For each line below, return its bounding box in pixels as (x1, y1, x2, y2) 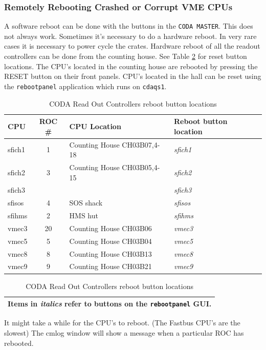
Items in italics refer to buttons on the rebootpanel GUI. (8, 298, 212, 309)
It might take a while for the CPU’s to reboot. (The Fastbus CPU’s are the (4, 317, 240, 328)
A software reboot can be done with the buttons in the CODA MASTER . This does (4, 20, 253, 31)
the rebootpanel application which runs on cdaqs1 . (4, 80, 167, 91)
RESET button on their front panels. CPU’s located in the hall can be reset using (4, 71, 261, 81)
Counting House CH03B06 (69, 222, 152, 233)
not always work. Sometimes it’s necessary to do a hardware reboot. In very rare (4, 30, 257, 41)
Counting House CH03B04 (69, 235, 152, 246)
